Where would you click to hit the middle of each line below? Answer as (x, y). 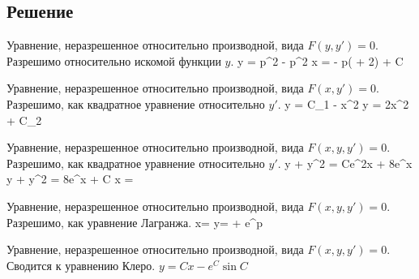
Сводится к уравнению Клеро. (81, 265)
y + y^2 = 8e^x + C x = (70, 179)
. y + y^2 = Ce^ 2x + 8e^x (345, 163)
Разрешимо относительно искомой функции (114, 60)
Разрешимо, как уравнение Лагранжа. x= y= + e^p (135, 222)
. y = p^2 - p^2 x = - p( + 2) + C (317, 60)
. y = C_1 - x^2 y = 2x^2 (343, 103)
